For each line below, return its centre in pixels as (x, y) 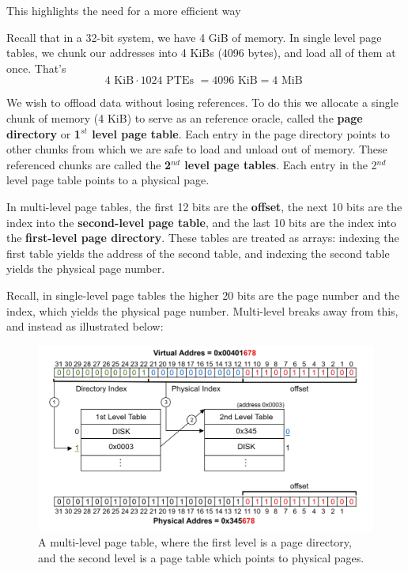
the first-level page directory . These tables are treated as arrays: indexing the (203, 238)
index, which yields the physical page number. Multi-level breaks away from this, (202, 310)
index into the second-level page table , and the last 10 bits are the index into (202, 222)
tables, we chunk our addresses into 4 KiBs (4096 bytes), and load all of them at (201, 53)
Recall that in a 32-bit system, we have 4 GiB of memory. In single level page (194, 37)
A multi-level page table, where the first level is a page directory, (195, 542)
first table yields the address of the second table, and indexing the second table (198, 253)
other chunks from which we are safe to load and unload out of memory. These (197, 149)
